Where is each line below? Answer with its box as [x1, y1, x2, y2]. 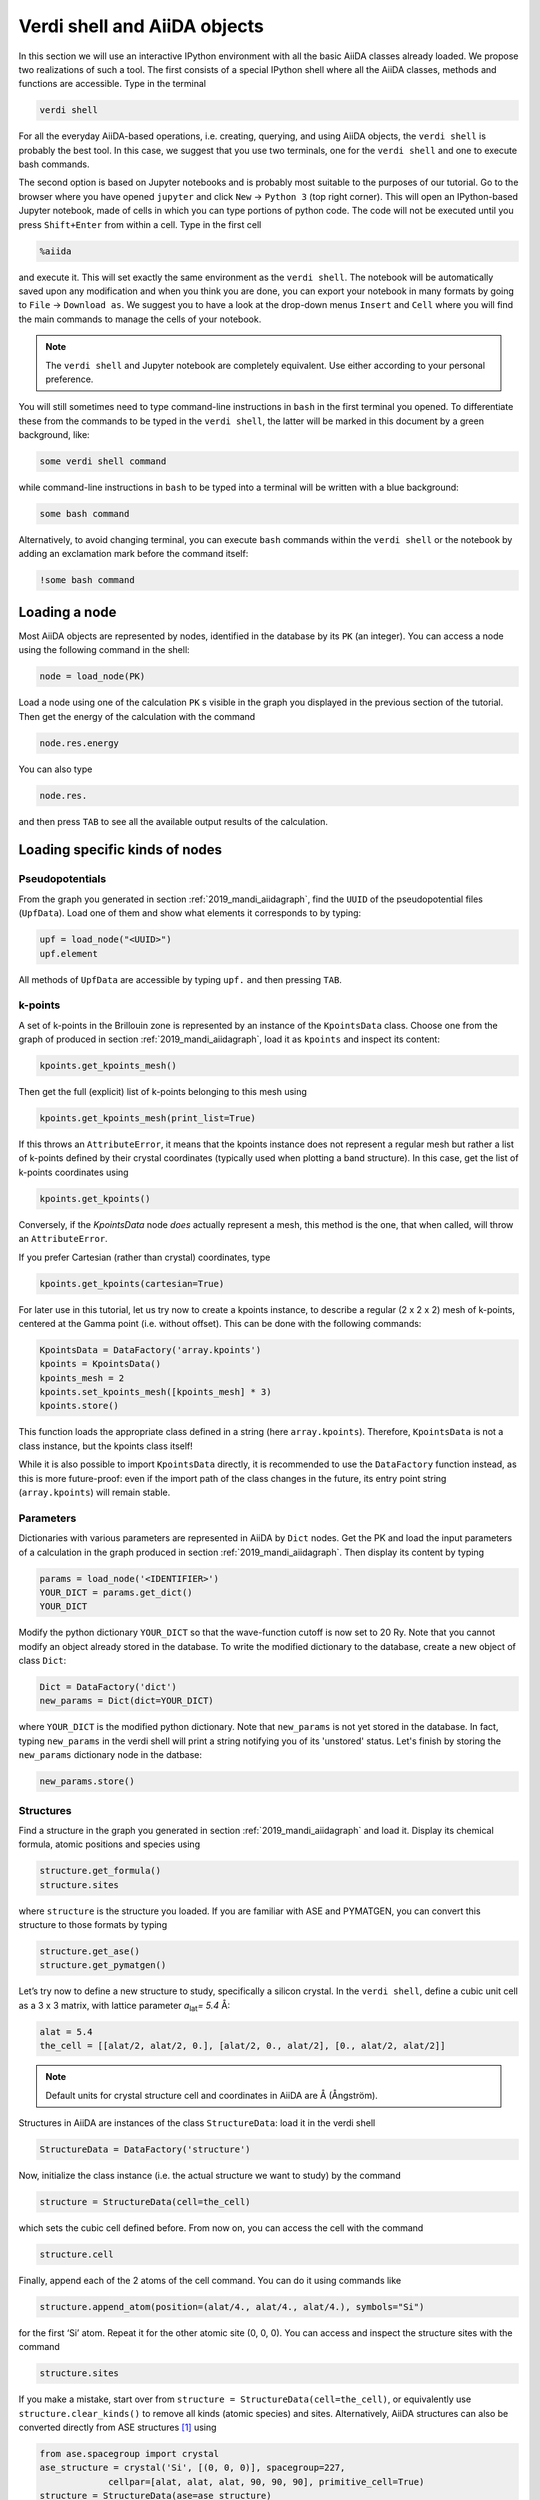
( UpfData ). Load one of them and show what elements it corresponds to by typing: [18, 907, 362, 919]
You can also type [18, 763, 93, 775]
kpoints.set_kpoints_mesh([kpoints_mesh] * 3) [39, 1386, 272, 1398]
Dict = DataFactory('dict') [39, 1681, 177, 1693]
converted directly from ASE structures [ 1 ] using [18, 2421, 217, 2433]
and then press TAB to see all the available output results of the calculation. [18, 815, 329, 827]
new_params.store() [39, 1776, 135, 1787]
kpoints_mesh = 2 [39, 1372, 125, 1384]
